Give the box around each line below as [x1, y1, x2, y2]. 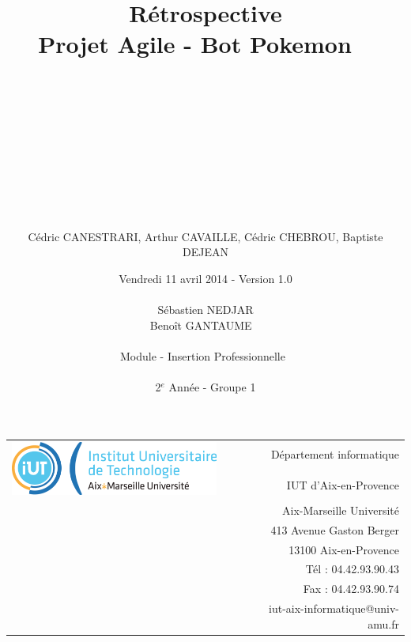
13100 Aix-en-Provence [288, 541, 399, 557]
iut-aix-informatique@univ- [269, 600, 399, 617]
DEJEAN [183, 244, 228, 260]
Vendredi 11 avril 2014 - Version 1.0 [119, 270, 292, 286]
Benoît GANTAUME [149, 316, 252, 333]
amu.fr [368, 615, 399, 632]
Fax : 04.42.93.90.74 [303, 580, 399, 597]
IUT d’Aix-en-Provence [286, 477, 399, 493]
